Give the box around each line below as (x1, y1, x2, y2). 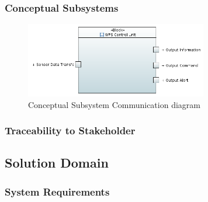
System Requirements (5, 184, 110, 198)
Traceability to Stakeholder (5, 123, 136, 138)
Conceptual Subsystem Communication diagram (28, 98, 200, 110)
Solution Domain (5, 154, 109, 172)
